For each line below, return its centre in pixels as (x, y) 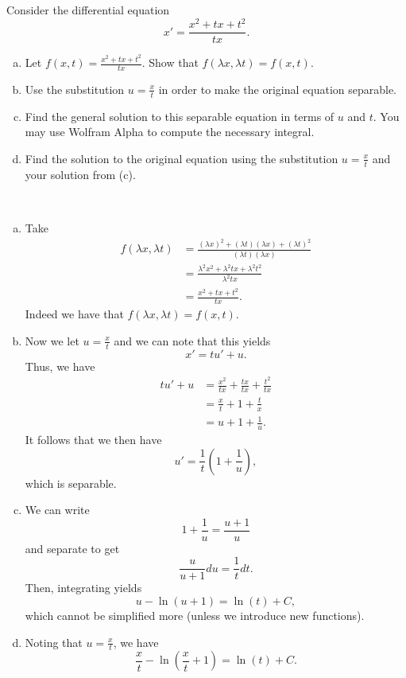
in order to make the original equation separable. (278, 89)
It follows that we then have (93, 439)
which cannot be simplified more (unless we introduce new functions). (195, 616)
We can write (57, 510)
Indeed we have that (74, 314)
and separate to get (72, 548)
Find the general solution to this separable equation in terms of (180, 116)
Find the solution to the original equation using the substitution (182, 158)
